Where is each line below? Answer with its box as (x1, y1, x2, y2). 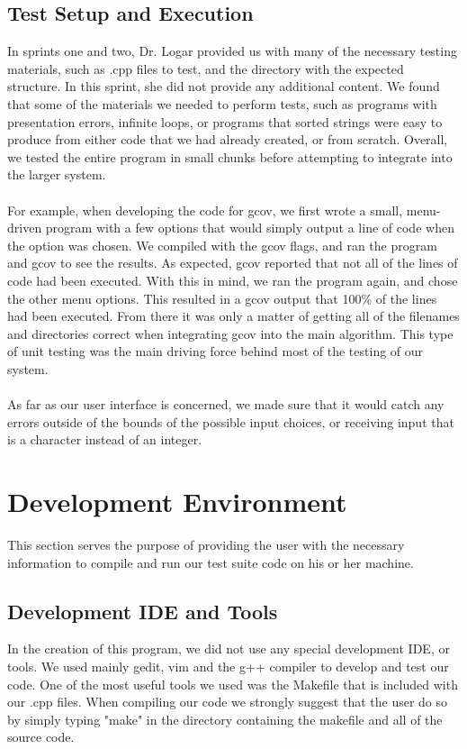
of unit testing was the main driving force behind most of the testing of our (7, 342, 424, 361)
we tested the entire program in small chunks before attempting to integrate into (7, 147, 453, 166)
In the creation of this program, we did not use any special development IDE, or (7, 639, 450, 658)
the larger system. (7, 165, 106, 184)
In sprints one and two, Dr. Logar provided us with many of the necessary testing (7, 41, 457, 60)
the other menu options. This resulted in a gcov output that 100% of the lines (7, 288, 437, 307)
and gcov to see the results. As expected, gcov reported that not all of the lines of (7, 253, 458, 272)
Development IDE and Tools (7, 597, 278, 625)
